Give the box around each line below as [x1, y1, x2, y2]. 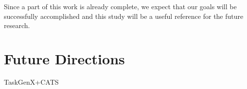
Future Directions [4, 48, 125, 68]
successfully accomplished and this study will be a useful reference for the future [4, 11, 244, 21]
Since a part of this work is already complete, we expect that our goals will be [4, 1, 237, 11]
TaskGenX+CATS [4, 76, 59, 87]
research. [4, 20, 30, 30]
